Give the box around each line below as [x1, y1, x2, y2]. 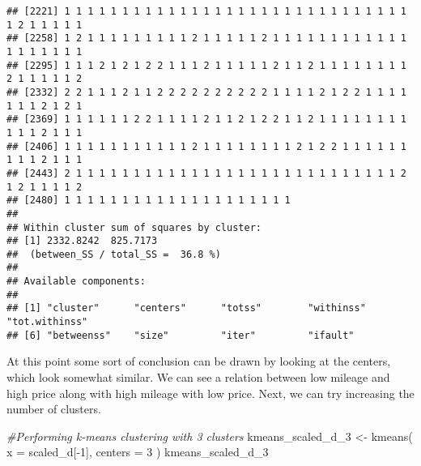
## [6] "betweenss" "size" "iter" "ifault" [6, 329, 355, 341]
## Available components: [6, 276, 146, 288]
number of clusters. [6, 400, 101, 417]
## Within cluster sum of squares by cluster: [6, 221, 262, 233]
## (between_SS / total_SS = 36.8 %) [6, 248, 221, 260]
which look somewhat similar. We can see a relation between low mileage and [6, 369, 390, 385]
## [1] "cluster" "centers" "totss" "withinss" [6, 302, 366, 314]
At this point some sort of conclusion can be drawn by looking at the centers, [6, 353, 391, 370]
